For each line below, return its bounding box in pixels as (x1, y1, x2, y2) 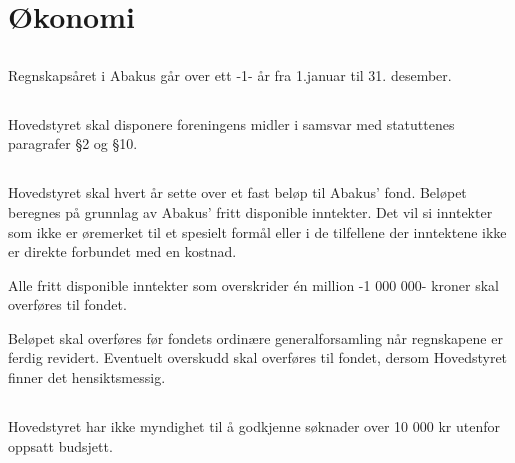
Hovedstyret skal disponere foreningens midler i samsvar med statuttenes (8, 113, 455, 134)
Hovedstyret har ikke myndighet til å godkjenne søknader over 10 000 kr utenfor (8, 416, 500, 437)
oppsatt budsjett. (8, 435, 113, 456)
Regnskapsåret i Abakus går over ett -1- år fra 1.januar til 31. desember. (8, 64, 452, 85)
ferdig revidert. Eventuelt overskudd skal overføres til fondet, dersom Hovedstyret (8, 347, 508, 368)
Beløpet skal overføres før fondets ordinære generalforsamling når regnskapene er (8, 327, 503, 348)
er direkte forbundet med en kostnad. (8, 241, 237, 262)
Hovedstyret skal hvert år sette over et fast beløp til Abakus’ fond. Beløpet (8, 182, 467, 203)
